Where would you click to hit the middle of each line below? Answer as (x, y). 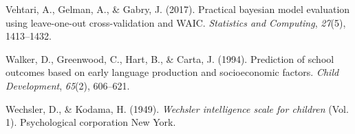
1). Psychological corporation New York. (91, 122)
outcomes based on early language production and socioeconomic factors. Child (172, 72)
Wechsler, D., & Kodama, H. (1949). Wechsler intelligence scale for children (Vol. (177, 108)
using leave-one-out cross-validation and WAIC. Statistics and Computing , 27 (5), (176, 22)
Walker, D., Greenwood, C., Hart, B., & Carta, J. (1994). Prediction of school (170, 58)
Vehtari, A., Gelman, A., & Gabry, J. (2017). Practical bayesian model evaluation (178, 9)
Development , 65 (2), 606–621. (68, 85)
